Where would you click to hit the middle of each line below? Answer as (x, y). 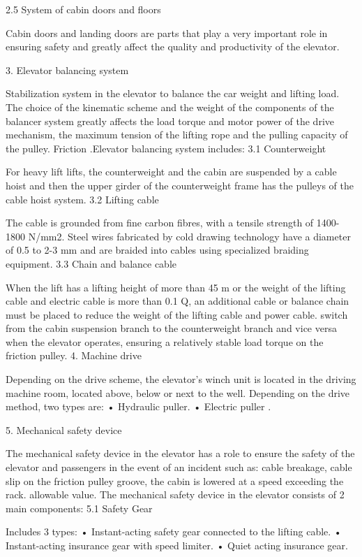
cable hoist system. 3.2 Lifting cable (82, 199)
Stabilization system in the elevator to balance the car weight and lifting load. (173, 93)
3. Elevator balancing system (67, 70)
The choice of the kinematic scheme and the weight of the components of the (170, 107)
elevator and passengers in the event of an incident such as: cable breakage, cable (179, 467)
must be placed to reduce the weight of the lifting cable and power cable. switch (177, 314)
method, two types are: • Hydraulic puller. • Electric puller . (138, 406)
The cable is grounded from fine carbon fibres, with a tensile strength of (160, 223)
